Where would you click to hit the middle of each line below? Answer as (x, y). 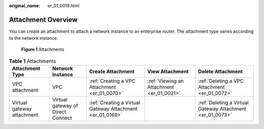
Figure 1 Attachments (43, 49)
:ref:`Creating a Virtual (115, 103)
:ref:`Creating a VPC (112, 81)
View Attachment (168, 72)
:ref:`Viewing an (165, 81)
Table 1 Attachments (33, 61)
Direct (59, 112)
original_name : (25, 6)
